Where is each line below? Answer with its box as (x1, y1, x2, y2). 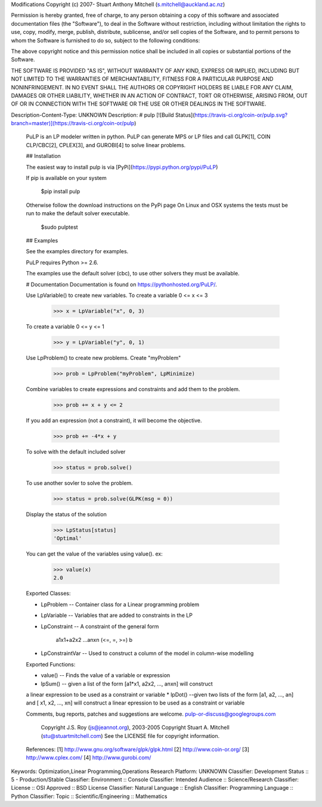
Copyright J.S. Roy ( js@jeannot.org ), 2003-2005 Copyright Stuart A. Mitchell (41, 724, 230, 731)
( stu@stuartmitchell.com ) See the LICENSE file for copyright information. (41, 732, 220, 739)
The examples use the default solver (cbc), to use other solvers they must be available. (26, 270, 240, 277)
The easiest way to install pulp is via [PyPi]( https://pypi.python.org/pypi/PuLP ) (26, 163, 218, 170)
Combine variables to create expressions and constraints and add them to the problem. (26, 385, 240, 393)
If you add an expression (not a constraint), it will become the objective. (26, 417, 202, 424)
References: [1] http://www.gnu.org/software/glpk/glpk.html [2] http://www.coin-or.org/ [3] (26, 746, 250, 753)
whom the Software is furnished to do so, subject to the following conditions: (11, 36, 200, 44)
